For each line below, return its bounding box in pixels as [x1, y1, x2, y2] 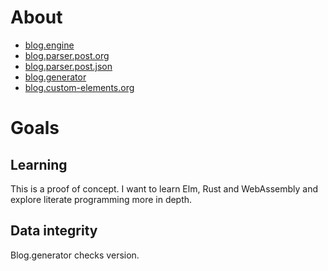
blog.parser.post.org [24, 49, 110, 61]
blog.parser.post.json [24, 60, 113, 72]
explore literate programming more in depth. [10, 193, 193, 205]
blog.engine [24, 39, 75, 51]
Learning [10, 156, 68, 173]
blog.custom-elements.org [24, 81, 135, 93]
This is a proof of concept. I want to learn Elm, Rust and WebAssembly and [10, 182, 318, 195]
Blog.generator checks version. [10, 249, 140, 261]
